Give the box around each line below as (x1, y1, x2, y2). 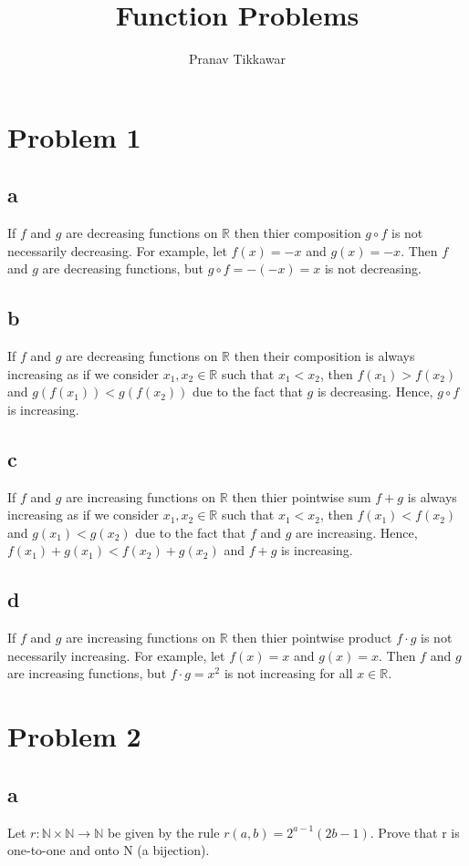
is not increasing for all (224, 664, 353, 683)
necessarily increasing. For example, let (7, 645, 225, 665)
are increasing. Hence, (296, 522, 418, 541)
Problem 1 (7, 118, 141, 155)
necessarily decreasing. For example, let (7, 241, 227, 260)
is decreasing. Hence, (317, 382, 433, 401)
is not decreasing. (324, 259, 422, 278)
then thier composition (234, 223, 361, 242)
